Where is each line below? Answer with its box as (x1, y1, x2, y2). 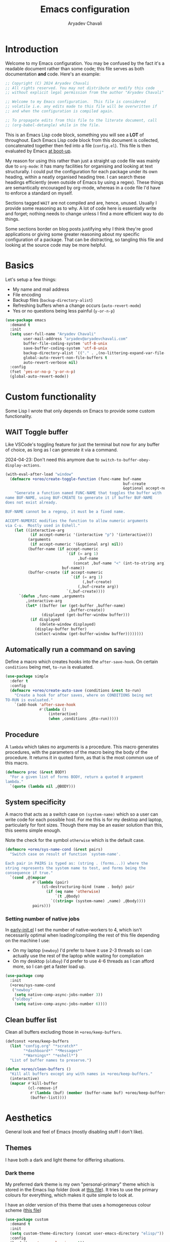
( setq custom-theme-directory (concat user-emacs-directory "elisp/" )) (10, 1231, 164, 1236)
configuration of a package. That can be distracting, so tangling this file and (5, 237, 163, 243)
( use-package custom (5, 1217, 49, 1222)
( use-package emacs (5, 318, 47, 323)
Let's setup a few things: (5, 276, 57, 282)
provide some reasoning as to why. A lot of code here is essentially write (5, 205, 157, 211)
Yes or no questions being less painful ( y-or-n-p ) (12, 307, 115, 314)
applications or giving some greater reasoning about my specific (5, 231, 140, 237)
